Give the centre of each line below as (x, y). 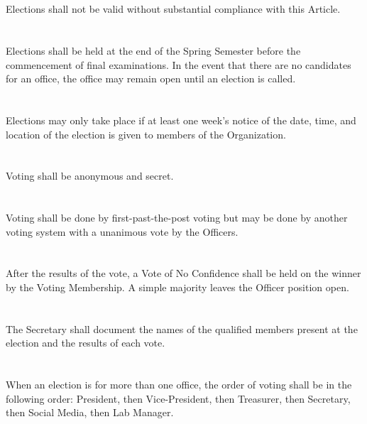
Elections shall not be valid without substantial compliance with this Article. (173, 9)
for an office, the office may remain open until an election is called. (151, 78)
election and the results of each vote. (86, 343)
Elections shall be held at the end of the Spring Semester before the (153, 50)
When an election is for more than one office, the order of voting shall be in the (179, 385)
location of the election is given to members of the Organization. (146, 134)
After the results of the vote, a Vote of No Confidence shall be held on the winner (183, 273)
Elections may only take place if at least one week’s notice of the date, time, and (181, 120)
